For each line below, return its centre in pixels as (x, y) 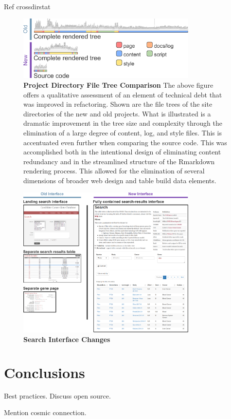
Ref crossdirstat (27, 6)
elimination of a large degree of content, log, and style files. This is (123, 133)
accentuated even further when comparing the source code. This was (125, 142)
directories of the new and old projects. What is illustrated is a (117, 113)
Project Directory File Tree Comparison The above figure (118, 85)
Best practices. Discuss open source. (57, 396)
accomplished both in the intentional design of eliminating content (122, 152)
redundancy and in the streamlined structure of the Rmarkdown (119, 161)
